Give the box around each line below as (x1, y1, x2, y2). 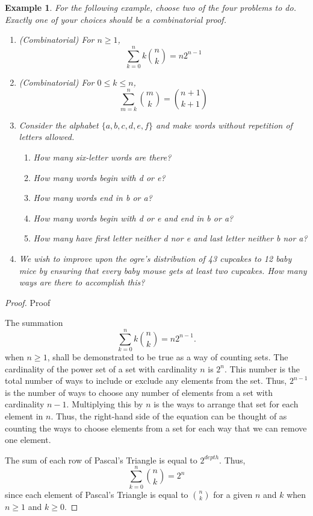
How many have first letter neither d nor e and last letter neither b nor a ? (33, 232, 308, 244)
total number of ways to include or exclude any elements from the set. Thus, (5, 374, 287, 387)
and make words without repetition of (156, 118, 293, 131)
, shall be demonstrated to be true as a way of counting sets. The (47, 351, 288, 363)
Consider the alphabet (19, 118, 99, 131)
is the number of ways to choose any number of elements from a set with (5, 386, 273, 398)
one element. (5, 433, 51, 446)
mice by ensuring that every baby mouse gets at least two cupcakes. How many (19, 264, 307, 276)
